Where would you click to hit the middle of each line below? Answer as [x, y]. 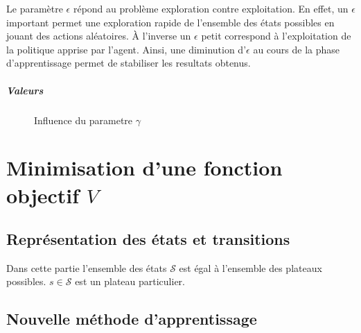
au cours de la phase [297, 49]
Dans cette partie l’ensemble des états [87, 267]
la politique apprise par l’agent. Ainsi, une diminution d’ [126, 49]
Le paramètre [35, 8]
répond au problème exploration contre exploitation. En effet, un [211, 8]
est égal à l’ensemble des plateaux [250, 267]
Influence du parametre [83, 120]
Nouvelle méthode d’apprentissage [132, 319]
